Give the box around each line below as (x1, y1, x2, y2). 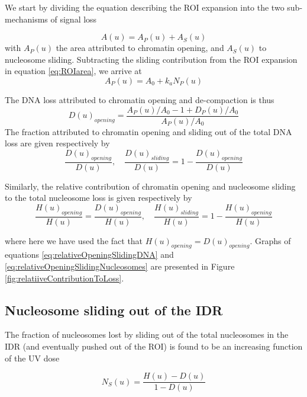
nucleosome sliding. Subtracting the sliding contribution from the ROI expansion (5, 53, 298, 65)
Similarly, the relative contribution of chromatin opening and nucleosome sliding (5, 180, 296, 192)
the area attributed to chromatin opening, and (56, 41, 224, 54)
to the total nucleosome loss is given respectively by (5, 191, 192, 204)
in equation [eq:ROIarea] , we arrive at (5, 65, 142, 77)
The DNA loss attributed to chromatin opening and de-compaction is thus (5, 93, 274, 105)
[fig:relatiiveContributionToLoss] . (5, 271, 124, 284)
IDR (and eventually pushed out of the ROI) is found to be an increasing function (5, 340, 303, 353)
